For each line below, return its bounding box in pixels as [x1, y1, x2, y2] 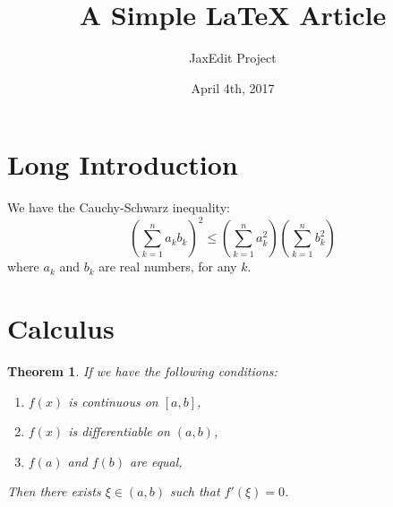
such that [170, 482, 220, 501]
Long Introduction [7, 146, 238, 183]
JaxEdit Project [189, 48, 277, 67]
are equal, [130, 451, 183, 470]
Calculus [7, 310, 115, 347]
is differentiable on [68, 422, 170, 441]
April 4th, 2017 [191, 78, 275, 97]
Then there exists [7, 482, 101, 501]
